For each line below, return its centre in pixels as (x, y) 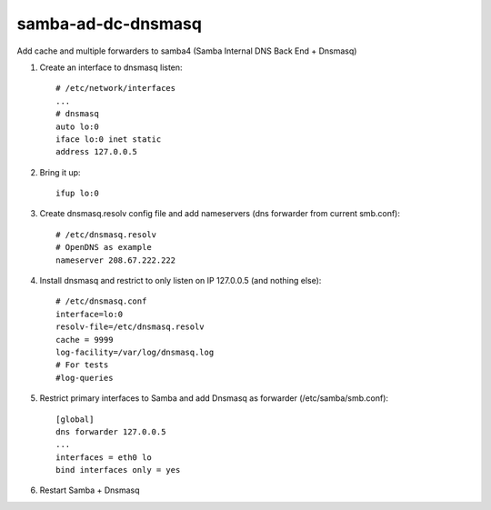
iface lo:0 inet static (109, 139)
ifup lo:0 (77, 194)
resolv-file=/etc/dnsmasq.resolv (130, 327)
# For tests (82, 365)
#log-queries (85, 378)
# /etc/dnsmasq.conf (101, 301)
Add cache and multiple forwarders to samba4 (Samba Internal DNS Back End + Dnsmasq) (187, 51)
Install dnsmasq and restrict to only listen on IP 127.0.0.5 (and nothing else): (180, 281)
